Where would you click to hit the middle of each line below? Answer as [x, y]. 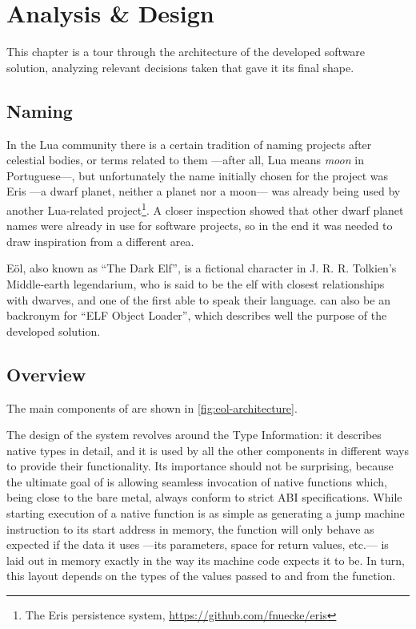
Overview [46, 374]
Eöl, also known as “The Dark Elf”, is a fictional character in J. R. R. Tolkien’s [202, 268]
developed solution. [54, 331]
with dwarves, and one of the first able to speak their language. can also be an [198, 299]
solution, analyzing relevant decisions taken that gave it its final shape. [180, 67]
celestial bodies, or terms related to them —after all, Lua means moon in [185, 160]
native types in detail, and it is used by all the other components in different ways [208, 450]
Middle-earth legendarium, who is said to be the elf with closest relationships [196, 283]
